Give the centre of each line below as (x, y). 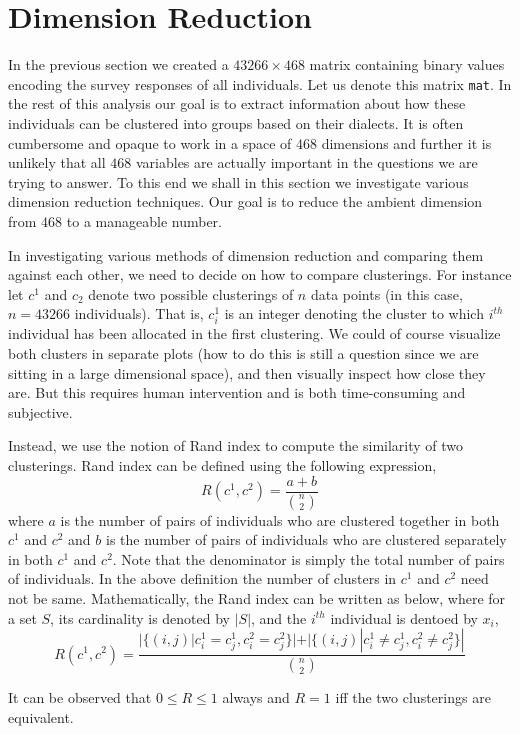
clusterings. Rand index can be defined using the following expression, (222, 465)
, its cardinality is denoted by (140, 617)
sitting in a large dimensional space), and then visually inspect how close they (247, 372)
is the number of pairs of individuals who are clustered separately (306, 539)
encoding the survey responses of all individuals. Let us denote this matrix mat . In (260, 83)
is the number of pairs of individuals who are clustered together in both (280, 519)
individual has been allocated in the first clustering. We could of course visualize (254, 333)
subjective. (40, 411)
